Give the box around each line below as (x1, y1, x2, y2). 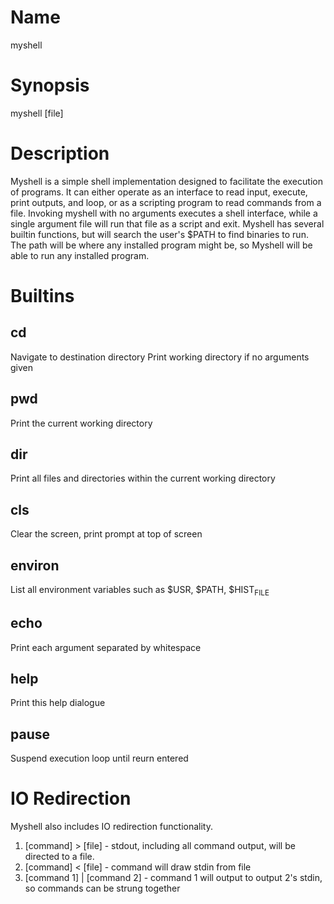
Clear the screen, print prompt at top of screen (10, 528, 203, 540)
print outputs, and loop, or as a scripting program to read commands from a (10, 196, 322, 208)
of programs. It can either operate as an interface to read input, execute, (10, 186, 308, 198)
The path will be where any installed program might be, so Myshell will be (10, 239, 313, 251)
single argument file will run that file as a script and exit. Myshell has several (10, 217, 325, 230)
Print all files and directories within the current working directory (10, 472, 276, 485)
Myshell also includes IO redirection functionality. (10, 821, 213, 833)
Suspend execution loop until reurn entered (10, 752, 189, 765)
